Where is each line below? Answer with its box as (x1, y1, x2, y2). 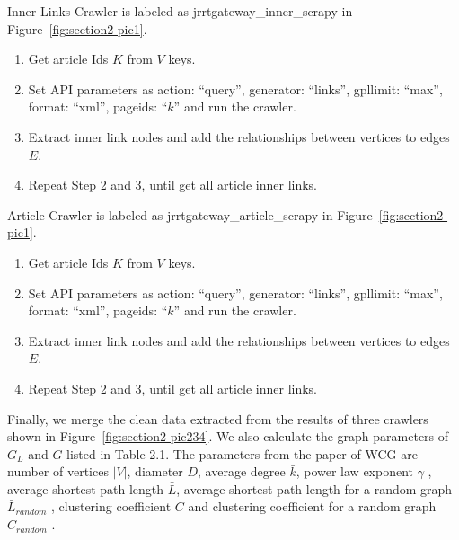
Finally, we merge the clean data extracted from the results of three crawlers (7, 409, 428, 428)
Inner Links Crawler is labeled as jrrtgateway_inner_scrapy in (7, 2, 353, 20)
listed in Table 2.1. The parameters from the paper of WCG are (66, 444, 418, 463)
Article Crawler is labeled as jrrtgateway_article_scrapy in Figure (7, 205, 373, 224)
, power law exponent (296, 462, 413, 481)
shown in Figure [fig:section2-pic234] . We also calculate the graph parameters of (7, 427, 449, 446)
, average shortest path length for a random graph (176, 479, 453, 498)
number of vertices (7, 462, 109, 481)
